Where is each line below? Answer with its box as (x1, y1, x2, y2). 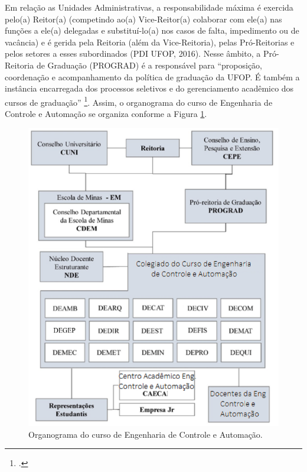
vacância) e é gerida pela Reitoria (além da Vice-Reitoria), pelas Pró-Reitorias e (5, 35, 295, 48)
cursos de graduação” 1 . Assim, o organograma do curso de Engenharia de (5, 94, 273, 108)
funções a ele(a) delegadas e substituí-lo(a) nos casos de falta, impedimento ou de (5, 24, 299, 37)
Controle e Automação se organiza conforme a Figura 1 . (5, 108, 207, 119)
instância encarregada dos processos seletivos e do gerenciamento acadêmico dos (5, 82, 294, 95)
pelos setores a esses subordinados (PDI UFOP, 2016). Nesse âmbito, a (5, 47, 261, 60)
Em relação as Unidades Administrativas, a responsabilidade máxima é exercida (5, 1, 293, 13)
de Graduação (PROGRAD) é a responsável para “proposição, (36, 58, 262, 71)
